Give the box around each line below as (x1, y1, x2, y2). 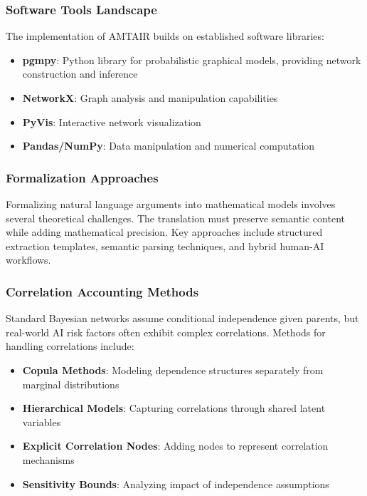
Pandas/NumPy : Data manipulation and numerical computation (22, 138, 315, 153)
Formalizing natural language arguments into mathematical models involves (6, 197, 336, 211)
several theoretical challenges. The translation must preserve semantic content (6, 210, 345, 225)
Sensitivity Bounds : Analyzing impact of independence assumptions (22, 476, 329, 491)
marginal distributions (22, 376, 119, 391)
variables (22, 414, 61, 429)
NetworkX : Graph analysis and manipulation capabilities (22, 91, 278, 105)
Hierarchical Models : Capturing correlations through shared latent (22, 401, 326, 415)
